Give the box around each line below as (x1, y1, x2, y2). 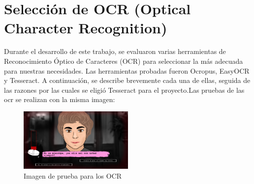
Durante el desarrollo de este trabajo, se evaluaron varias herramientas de (4, 46, 226, 56)
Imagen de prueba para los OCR (24, 170, 122, 181)
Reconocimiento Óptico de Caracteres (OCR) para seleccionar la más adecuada (4, 55, 243, 66)
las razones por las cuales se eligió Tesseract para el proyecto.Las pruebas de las (4, 84, 245, 95)
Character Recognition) (4, 18, 167, 38)
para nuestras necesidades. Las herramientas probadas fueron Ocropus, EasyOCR (4, 65, 250, 76)
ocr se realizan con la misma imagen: (4, 94, 115, 105)
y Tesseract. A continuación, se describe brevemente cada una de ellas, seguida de (4, 75, 251, 85)
